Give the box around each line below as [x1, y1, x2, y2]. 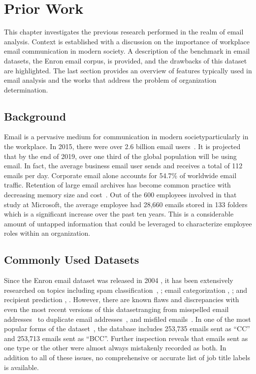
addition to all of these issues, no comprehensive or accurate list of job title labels [4, 352, 250, 362]
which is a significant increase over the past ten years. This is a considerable [4, 209, 234, 219]
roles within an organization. [4, 228, 91, 238]
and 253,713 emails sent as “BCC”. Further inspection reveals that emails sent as [4, 333, 248, 343]
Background [4, 108, 66, 124]
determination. [4, 84, 48, 94]
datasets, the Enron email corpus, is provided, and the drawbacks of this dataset [4, 55, 247, 65]
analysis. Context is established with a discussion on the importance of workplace [4, 36, 250, 46]
